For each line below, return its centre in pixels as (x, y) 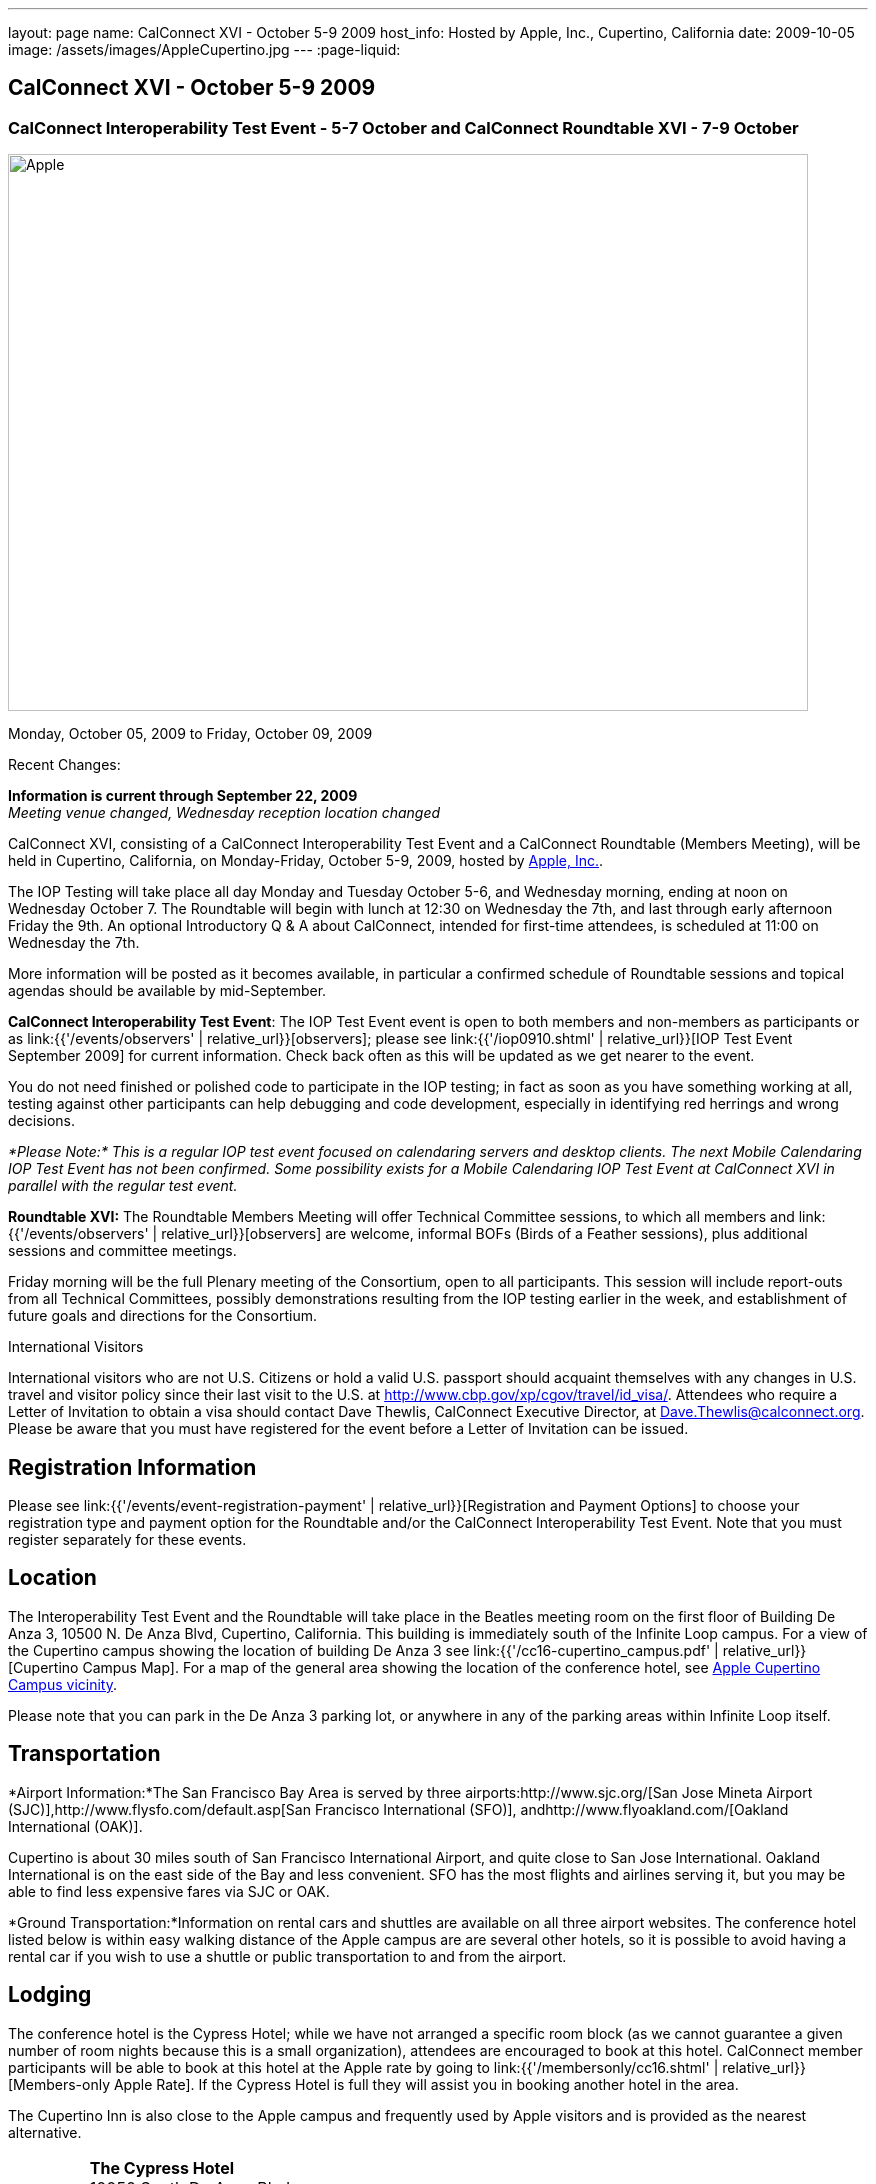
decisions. (41, 1121)
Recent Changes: (64, 765)
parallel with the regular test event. (123, 1186)
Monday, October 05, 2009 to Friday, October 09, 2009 (190, 734)
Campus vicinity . (62, 1684)
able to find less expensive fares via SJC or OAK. (169, 1891)
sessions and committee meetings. (122, 1251)
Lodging (50, 1995)
